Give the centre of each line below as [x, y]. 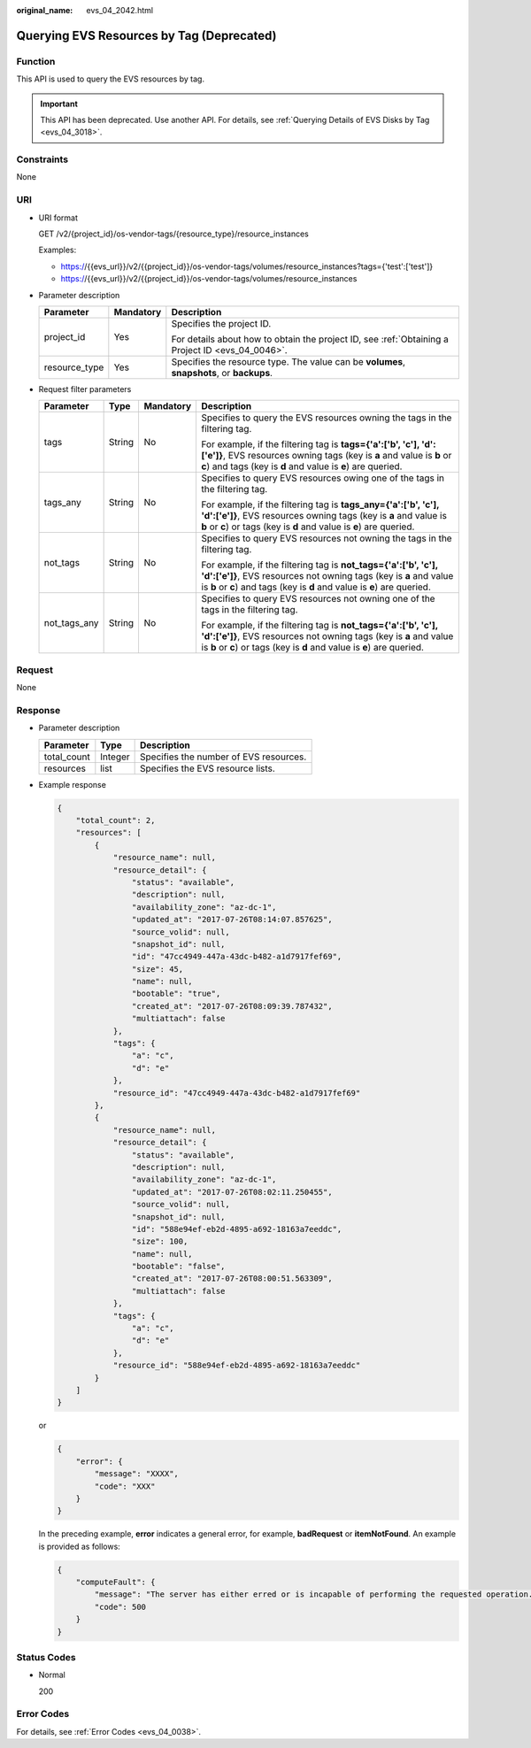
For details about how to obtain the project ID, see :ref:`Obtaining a [310, 339]
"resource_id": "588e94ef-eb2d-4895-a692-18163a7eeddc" [237, 1366]
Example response [72, 784]
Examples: [58, 250]
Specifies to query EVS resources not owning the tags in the [327, 538]
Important [59, 104]
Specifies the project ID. [221, 323]
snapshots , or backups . [222, 373]
